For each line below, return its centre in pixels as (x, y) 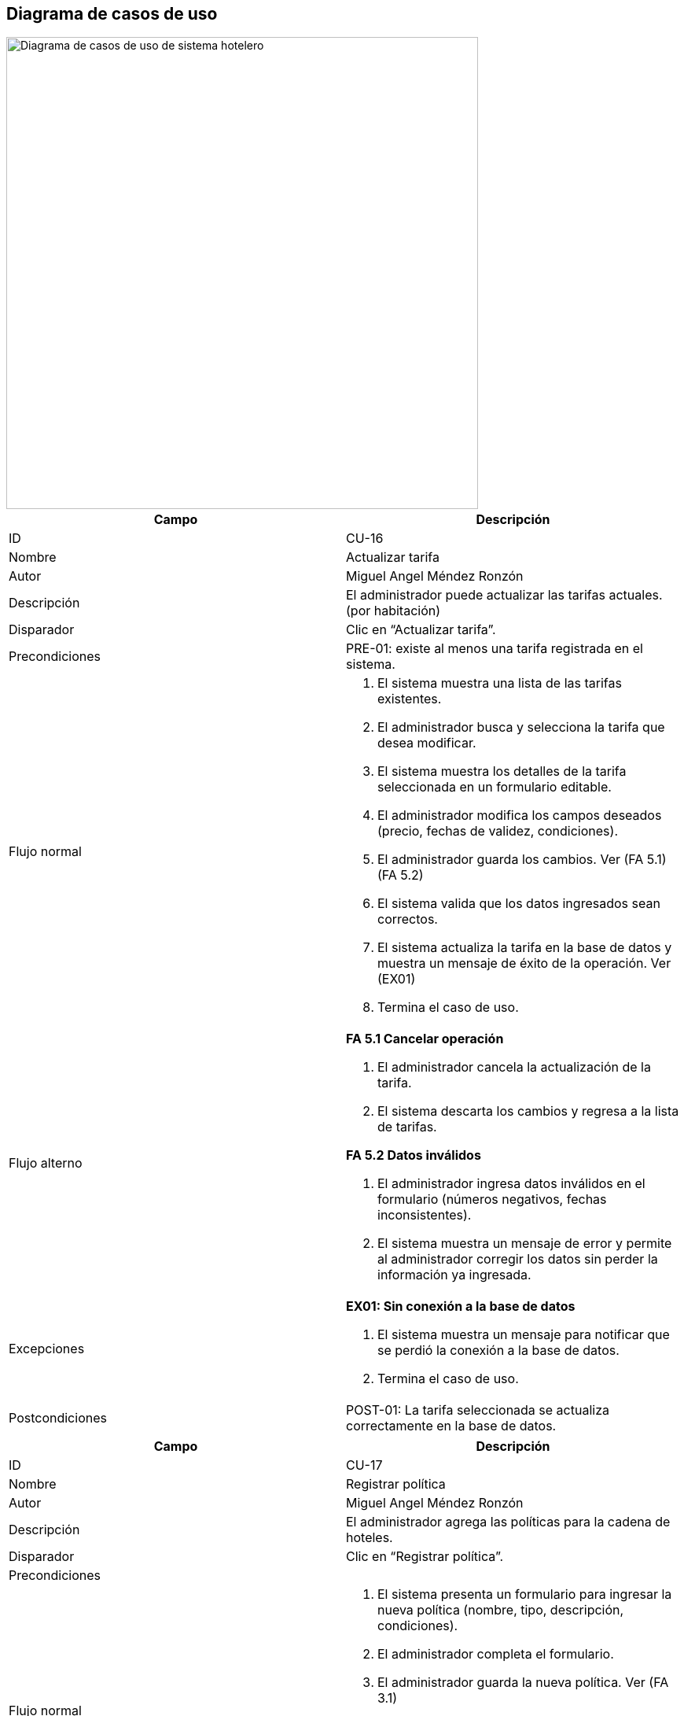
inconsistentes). (425, 1215)
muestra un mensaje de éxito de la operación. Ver (524, 963)
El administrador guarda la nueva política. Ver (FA (523, 1683)
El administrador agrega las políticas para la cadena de (508, 1522)
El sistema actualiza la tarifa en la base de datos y (525, 948)
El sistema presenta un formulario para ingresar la (525, 1594)
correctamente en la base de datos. (451, 1426)
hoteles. (370, 1538)
